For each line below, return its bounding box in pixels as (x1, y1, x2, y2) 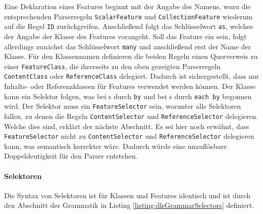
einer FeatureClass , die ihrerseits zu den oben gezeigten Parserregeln (4, 60, 221, 71)
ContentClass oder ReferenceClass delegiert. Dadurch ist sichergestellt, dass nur (4, 71, 259, 81)
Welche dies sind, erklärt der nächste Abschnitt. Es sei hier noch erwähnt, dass (4, 120, 249, 131)
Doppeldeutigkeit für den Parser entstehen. (4, 150, 138, 161)
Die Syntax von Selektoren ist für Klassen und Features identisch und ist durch (4, 190, 251, 200)
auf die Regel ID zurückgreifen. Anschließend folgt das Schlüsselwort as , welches (4, 21, 253, 32)
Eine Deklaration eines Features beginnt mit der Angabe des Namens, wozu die (4, 1, 251, 11)
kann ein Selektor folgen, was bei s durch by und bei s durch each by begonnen (4, 90, 252, 101)
